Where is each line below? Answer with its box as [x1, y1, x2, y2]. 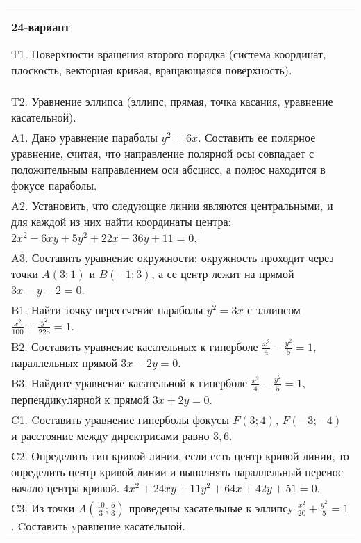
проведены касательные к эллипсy [128, 499, 294, 516]
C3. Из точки [11, 499, 75, 516]
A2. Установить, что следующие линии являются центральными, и [11, 197, 333, 213]
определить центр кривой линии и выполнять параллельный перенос [11, 463, 344, 480]
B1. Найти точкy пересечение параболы [11, 302, 203, 318]
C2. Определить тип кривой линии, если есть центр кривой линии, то [11, 447, 349, 464]
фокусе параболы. [11, 177, 97, 193]
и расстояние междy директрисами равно [11, 427, 210, 444]
